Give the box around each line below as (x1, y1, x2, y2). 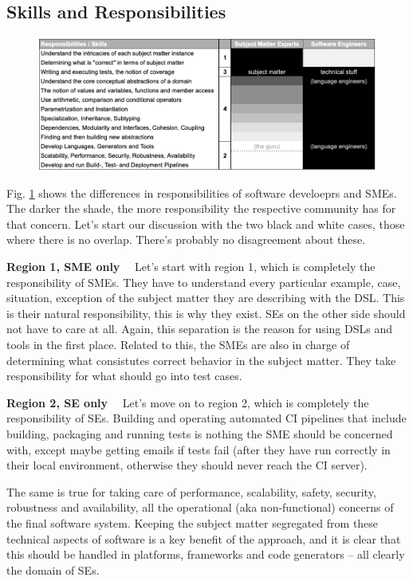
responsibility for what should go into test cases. (6, 367, 242, 384)
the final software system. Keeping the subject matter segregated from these (6, 514, 379, 531)
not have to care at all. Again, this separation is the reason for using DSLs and (6, 320, 393, 337)
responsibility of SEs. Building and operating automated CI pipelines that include (6, 410, 407, 426)
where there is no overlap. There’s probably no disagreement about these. (6, 231, 366, 248)
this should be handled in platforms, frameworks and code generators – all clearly (6, 546, 405, 563)
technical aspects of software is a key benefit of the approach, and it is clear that (6, 530, 401, 547)
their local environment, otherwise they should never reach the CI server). (6, 457, 368, 473)
